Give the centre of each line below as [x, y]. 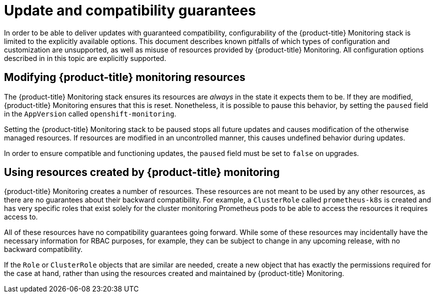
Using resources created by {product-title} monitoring [142, 172]
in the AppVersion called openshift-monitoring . [90, 113]
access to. [21, 217]
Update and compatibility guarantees [130, 10]
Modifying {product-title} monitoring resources [125, 77]
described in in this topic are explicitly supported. [85, 58]
